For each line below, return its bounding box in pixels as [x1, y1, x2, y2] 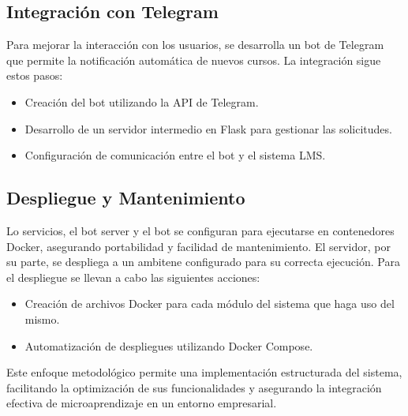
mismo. [24, 310, 60, 327]
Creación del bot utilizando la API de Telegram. [24, 93, 259, 110]
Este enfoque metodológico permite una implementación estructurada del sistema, [6, 364, 402, 380]
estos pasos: [6, 67, 63, 84]
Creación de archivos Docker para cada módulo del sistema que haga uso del [24, 295, 395, 312]
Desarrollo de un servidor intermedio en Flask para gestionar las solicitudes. [24, 120, 392, 137]
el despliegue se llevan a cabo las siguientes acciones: [6, 268, 260, 285]
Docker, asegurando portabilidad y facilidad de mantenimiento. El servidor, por [6, 238, 391, 254]
